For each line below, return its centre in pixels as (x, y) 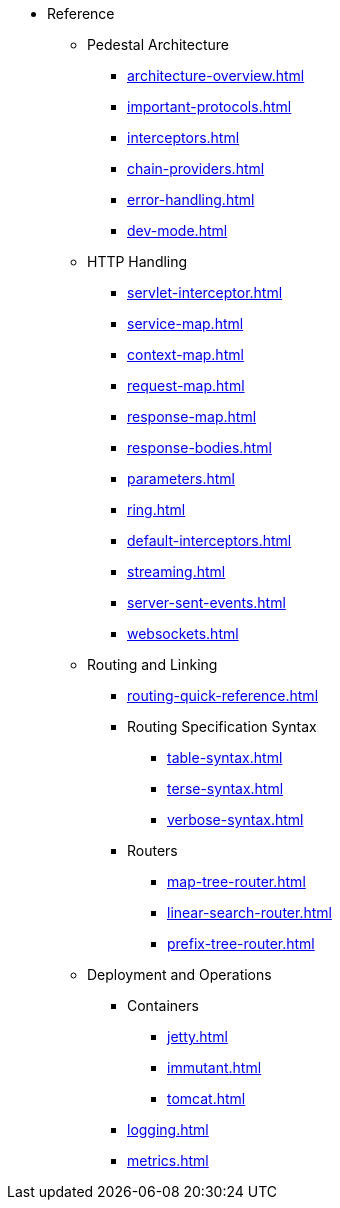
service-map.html (185, 323)
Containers (163, 1005)
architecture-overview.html (216, 75)
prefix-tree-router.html (241, 943)
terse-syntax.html (225, 788)
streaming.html (176, 571)
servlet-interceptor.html (205, 292)
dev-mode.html (177, 230)
